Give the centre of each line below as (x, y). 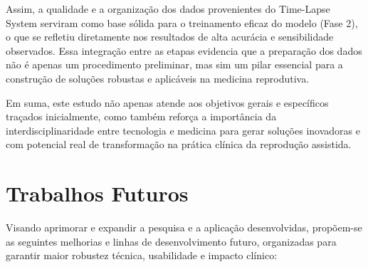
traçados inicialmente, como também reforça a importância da (141, 116)
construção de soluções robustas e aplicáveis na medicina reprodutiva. (158, 78)
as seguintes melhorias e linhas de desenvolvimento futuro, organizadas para (171, 241)
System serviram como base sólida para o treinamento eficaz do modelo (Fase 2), (182, 22)
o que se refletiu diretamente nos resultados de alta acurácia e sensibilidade (170, 37)
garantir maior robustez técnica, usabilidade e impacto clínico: (142, 255)
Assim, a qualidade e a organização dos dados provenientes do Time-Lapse (168, 9)
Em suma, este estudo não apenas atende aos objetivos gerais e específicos (167, 102)
